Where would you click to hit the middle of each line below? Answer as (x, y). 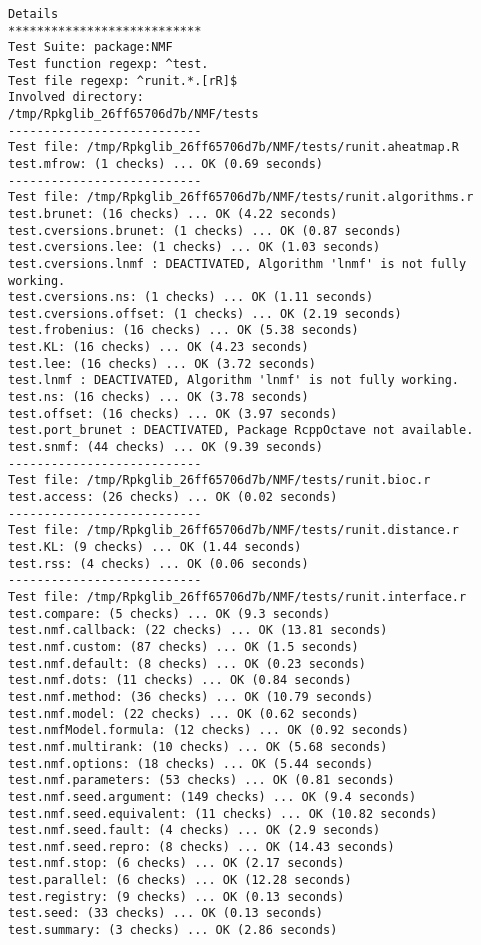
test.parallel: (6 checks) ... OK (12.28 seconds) (180, 880)
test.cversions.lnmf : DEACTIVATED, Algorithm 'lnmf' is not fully (237, 263)
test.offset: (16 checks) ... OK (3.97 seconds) (173, 413)
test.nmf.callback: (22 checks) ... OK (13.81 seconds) (198, 630)
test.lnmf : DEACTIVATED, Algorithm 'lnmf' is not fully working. (234, 380)
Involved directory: (76, 97)
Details (33, 14)
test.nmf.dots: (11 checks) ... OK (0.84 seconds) (180, 680)
